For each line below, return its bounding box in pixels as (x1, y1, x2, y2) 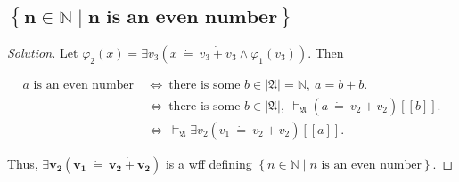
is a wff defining (165, 154, 252, 172)
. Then (307, 43, 344, 61)
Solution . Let (7, 43, 78, 61)
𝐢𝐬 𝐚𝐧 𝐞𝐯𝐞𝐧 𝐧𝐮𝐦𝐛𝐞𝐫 (106, 7, 278, 27)
